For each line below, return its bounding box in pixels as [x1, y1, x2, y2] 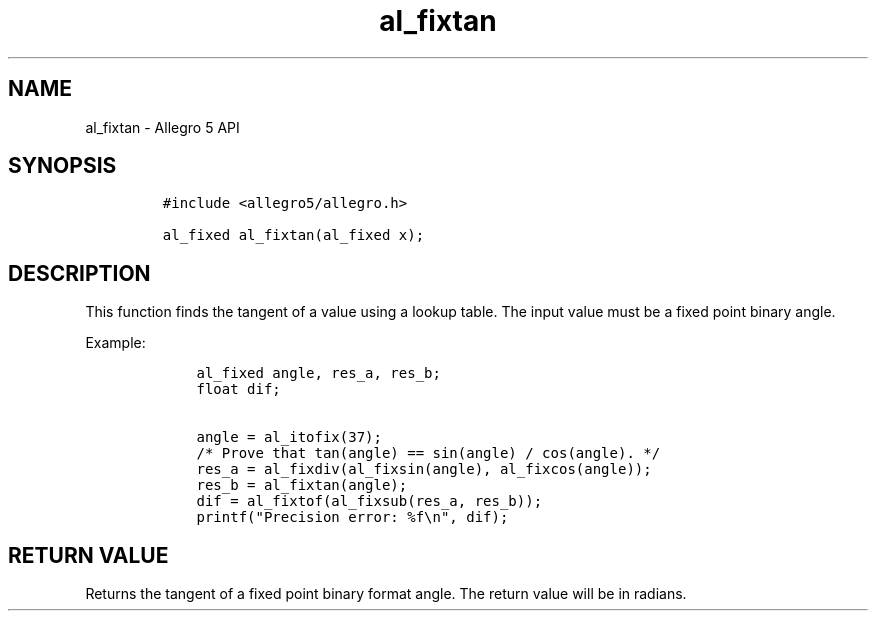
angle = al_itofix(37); [196, 429, 382, 446]
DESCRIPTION [8, 260, 151, 286]
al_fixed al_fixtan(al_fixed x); [162, 227, 425, 244]
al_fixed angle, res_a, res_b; [196, 365, 441, 382]
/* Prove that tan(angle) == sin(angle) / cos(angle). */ [196, 445, 661, 462]
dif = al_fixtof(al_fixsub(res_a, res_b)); [196, 493, 543, 510]
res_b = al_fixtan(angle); [196, 477, 408, 494]
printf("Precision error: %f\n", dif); [196, 509, 509, 526]
